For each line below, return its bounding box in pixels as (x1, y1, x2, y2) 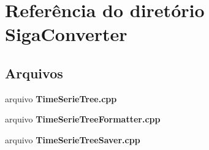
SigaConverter (5, 21, 127, 47)
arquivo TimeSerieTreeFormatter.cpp (5, 113, 161, 126)
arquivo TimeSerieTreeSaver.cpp (5, 133, 140, 146)
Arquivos (5, 63, 63, 82)
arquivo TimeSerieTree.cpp (5, 92, 117, 105)
